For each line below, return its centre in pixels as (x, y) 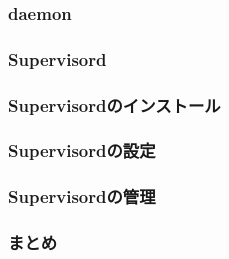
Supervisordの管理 (82, 196)
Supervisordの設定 (82, 150)
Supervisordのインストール (114, 104)
